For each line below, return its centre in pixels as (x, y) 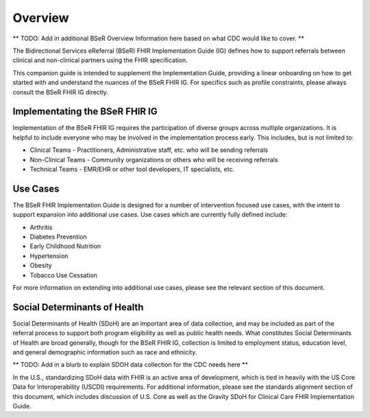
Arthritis (41, 227)
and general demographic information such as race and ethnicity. (105, 352)
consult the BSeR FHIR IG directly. (61, 92)
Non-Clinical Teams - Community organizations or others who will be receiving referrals (154, 159)
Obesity (41, 265)
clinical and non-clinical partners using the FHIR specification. (100, 60)
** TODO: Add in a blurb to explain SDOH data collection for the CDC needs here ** (130, 365)
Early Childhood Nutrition (65, 246)
